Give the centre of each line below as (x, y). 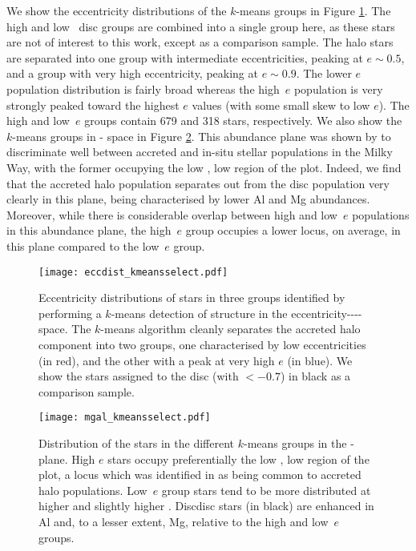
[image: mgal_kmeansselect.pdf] (125, 418)
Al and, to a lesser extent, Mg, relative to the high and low (184, 521)
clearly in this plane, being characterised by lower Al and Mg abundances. (188, 199)
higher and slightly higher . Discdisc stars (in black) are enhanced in (206, 506)
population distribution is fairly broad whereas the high (143, 88)
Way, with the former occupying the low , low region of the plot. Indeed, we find (204, 167)
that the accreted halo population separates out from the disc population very (198, 183)
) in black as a (315, 376)
